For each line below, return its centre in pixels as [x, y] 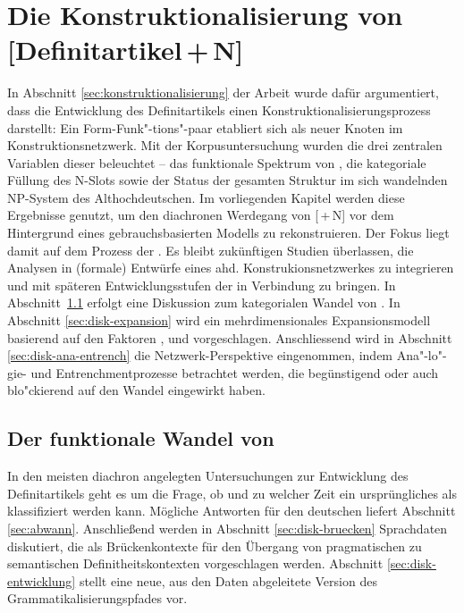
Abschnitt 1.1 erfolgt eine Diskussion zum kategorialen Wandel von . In [204, 302]
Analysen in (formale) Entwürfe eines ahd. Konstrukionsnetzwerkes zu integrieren [231, 268]
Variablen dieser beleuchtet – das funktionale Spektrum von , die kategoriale [217, 162]
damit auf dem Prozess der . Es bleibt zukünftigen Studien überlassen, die [211, 250]
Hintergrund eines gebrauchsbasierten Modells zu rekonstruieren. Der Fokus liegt [228, 233]
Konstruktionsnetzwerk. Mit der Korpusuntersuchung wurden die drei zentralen [225, 145]
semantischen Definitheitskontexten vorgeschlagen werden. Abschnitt [195, 563]
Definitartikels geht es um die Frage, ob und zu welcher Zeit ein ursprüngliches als [232, 493]
